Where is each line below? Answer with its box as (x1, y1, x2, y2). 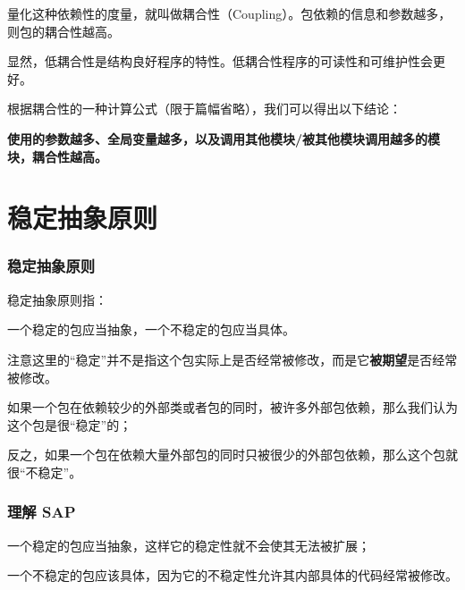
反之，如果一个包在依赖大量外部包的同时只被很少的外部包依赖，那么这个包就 (7, 445, 458, 464)
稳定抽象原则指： (7, 290, 107, 308)
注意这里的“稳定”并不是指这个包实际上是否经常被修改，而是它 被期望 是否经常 (7, 350, 458, 368)
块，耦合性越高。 (7, 147, 107, 165)
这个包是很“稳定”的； (7, 415, 132, 434)
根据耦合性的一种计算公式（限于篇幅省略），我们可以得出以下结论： (7, 99, 402, 118)
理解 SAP (7, 501, 76, 523)
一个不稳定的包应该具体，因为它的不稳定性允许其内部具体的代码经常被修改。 (7, 566, 458, 585)
